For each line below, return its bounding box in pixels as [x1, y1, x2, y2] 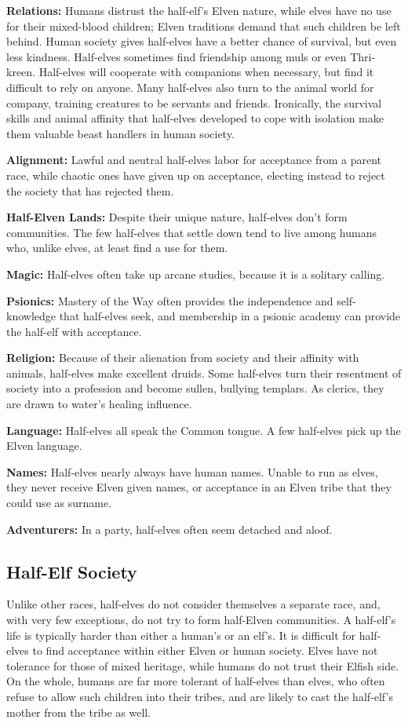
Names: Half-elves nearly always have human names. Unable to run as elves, [6, 463, 378, 480]
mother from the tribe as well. [6, 703, 151, 720]
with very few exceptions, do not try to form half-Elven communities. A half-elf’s [6, 612, 396, 628]
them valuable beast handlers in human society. [6, 125, 235, 141]
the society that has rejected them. [6, 182, 174, 199]
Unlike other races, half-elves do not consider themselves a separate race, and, [6, 596, 381, 612]
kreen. [6, 64, 35, 80]
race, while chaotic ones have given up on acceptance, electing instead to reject [6, 166, 385, 183]
